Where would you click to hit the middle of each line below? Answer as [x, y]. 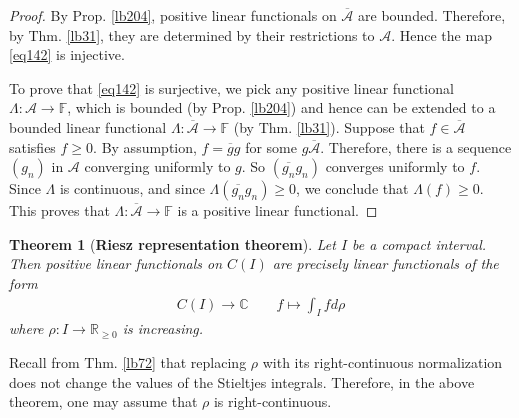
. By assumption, [145, 146]
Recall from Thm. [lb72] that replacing [128, 361]
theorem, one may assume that [103, 401]
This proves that [59, 210]
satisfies [32, 146]
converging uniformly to [157, 166]
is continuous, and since [132, 188]
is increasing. [163, 328]
